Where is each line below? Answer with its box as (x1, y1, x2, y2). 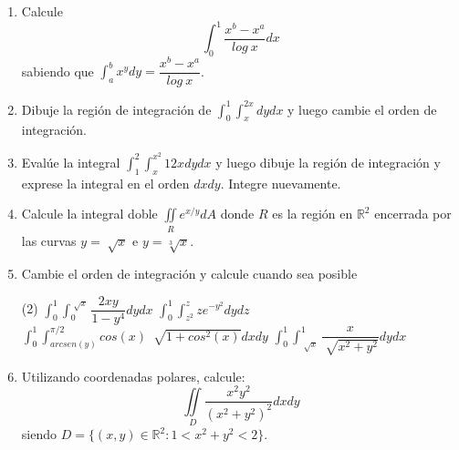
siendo (21, 424, 57, 444)
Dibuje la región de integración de (21, 99, 212, 118)
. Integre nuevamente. (220, 173, 341, 192)
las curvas (21, 230, 77, 250)
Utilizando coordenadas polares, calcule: (21, 366, 245, 385)
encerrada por (374, 204, 452, 223)
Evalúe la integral (21, 152, 120, 171)
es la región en (272, 204, 353, 223)
